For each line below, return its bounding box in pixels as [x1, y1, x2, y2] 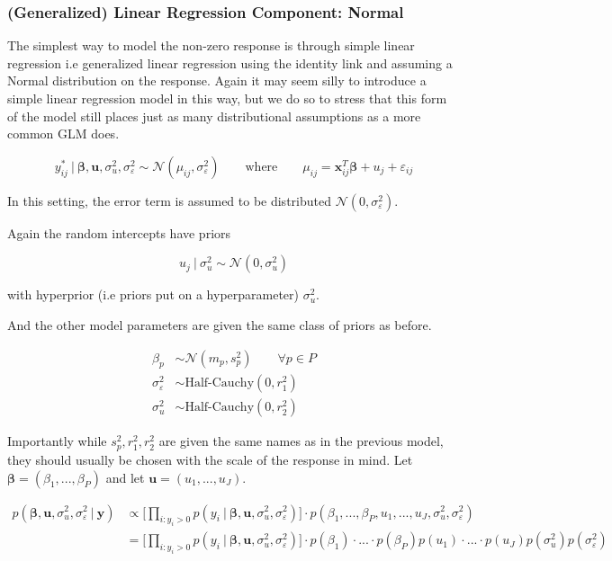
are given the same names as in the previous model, [158, 432, 444, 450]
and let [105, 467, 145, 486]
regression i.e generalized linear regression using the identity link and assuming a [7, 53, 453, 72]
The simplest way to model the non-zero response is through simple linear [7, 36, 415, 55]
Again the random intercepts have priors [7, 223, 231, 242]
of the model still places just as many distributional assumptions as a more [7, 106, 421, 125]
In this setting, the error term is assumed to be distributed [7, 191, 331, 209]
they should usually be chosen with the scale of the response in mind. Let [7, 450, 413, 468]
